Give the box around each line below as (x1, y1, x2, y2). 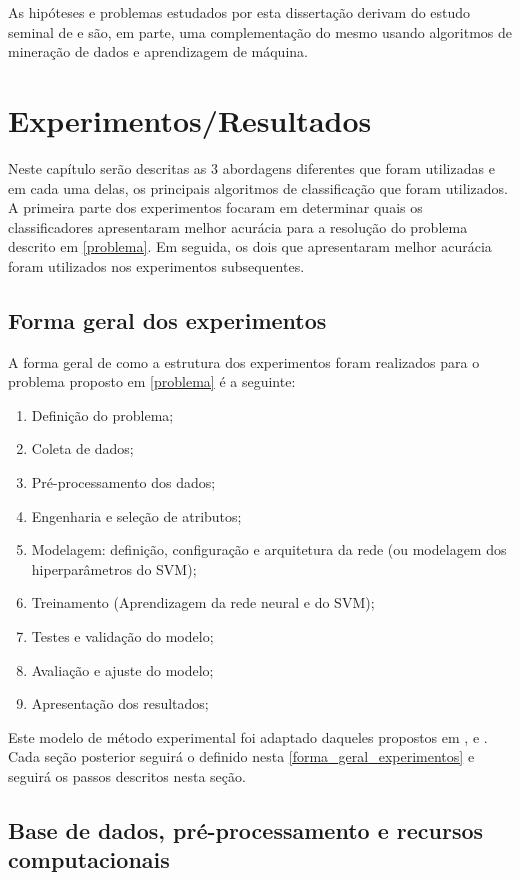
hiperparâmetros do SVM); (31, 558, 197, 579)
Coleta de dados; (31, 438, 134, 459)
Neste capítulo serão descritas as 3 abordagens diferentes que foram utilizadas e (8, 157, 495, 178)
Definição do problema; (31, 404, 174, 425)
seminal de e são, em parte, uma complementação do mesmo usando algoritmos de (8, 21, 512, 42)
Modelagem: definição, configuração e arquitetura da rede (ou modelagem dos (31, 539, 507, 560)
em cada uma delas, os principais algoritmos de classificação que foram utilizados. (8, 177, 508, 198)
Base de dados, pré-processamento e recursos (8, 814, 484, 845)
